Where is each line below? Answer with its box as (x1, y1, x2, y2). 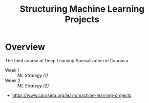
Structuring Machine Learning (20, 3, 145, 15)
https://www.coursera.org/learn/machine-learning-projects (12, 92, 131, 98)
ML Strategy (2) (17, 82, 49, 89)
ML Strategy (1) (17, 72, 48, 78)
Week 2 (5, 77, 21, 83)
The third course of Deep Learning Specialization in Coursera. (5, 57, 130, 63)
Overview (5, 42, 45, 52)
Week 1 (5, 67, 20, 73)
